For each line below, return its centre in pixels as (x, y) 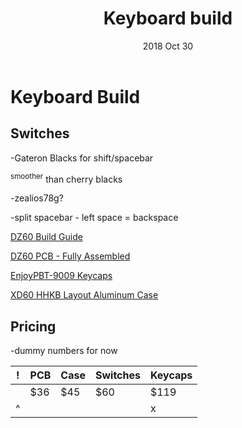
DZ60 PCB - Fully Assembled (70, 256)
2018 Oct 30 (168, 46)
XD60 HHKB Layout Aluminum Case (84, 295)
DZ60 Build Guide (46, 237)
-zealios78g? (37, 198)
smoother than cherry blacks (66, 178)
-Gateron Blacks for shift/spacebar (82, 158)
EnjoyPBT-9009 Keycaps (61, 276)
